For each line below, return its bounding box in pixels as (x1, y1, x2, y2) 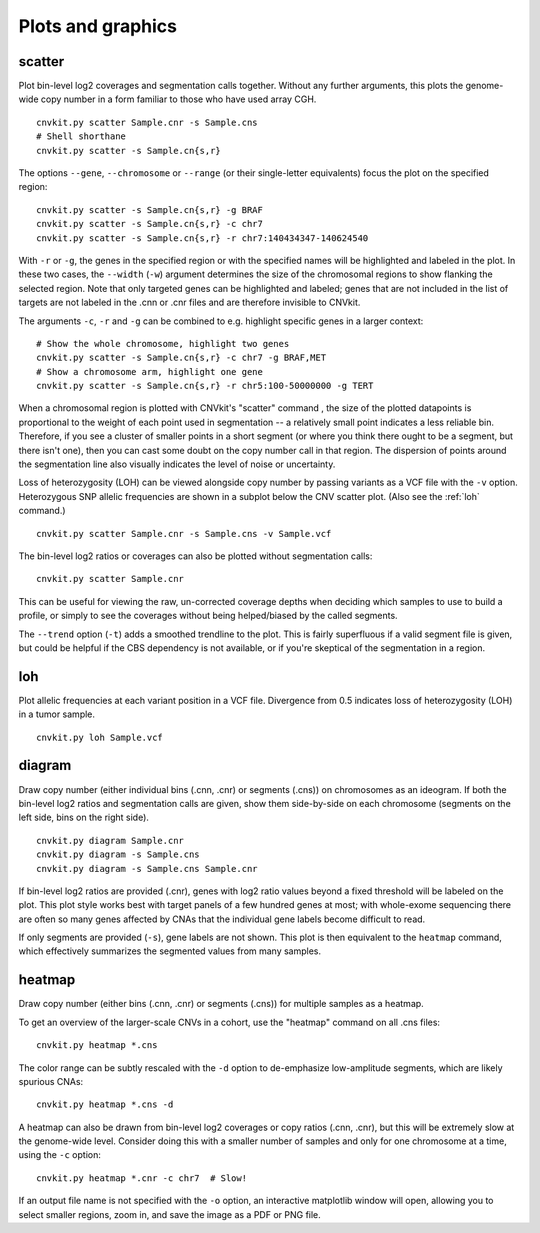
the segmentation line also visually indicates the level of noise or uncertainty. (18, 458, 336, 470)
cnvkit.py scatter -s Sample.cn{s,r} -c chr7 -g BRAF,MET (36, 352, 327, 364)
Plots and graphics (18, 15, 178, 37)
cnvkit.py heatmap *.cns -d (36, 1099, 174, 1110)
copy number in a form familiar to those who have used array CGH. (40, 93, 317, 105)
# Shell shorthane (36, 131, 127, 142)
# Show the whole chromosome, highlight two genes (36, 338, 290, 349)
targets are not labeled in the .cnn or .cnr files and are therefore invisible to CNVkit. (18, 296, 361, 309)
